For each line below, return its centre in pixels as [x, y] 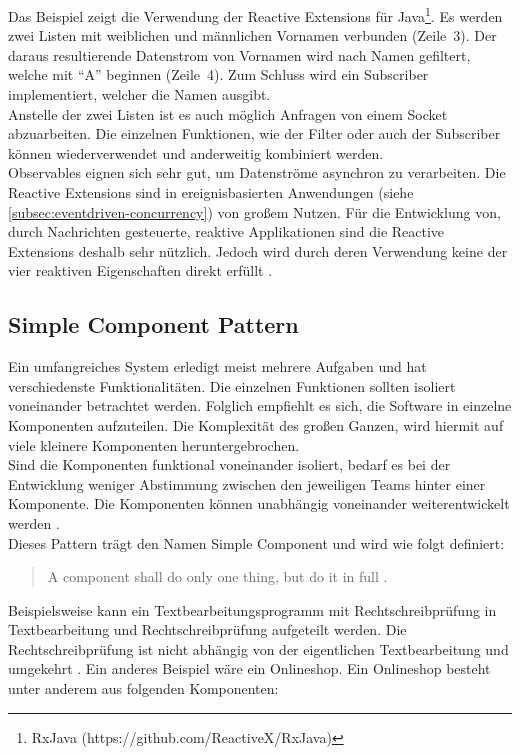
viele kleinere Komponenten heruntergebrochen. [154, 444]
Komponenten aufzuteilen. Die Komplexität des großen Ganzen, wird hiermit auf [256, 424]
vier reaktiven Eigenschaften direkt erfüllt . [140, 270]
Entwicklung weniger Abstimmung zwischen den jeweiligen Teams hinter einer [247, 483]
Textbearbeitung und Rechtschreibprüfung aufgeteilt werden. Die [207, 629]
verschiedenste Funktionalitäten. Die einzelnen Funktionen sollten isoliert [232, 385]
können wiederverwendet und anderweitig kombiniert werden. [196, 152]
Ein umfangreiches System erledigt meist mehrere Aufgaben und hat [217, 366]
